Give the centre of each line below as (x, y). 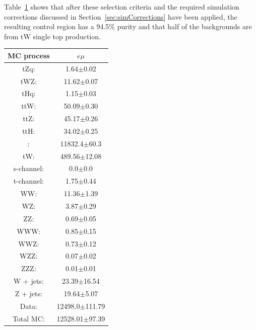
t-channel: (28, 181)
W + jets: (28, 281)
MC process (29, 55)
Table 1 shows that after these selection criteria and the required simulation (122, 7)
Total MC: (28, 318)
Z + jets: (28, 293)
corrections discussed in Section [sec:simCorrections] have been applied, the (121, 16)
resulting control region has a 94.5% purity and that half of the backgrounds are (128, 26)
